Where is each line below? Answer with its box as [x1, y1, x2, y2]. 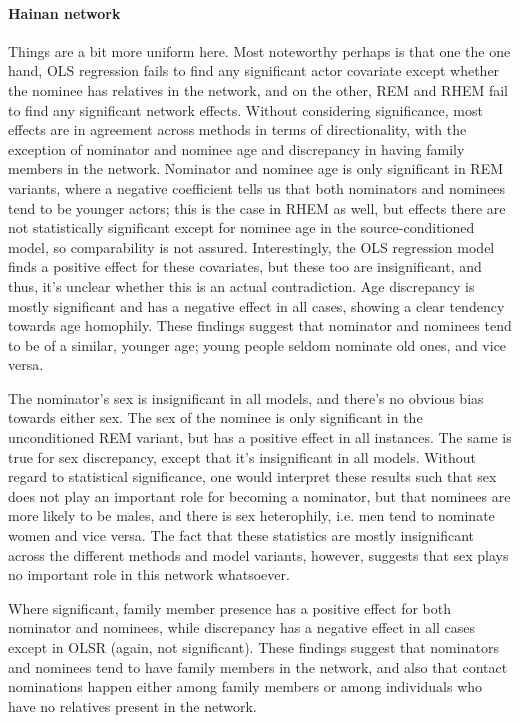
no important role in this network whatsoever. [8, 564, 290, 585]
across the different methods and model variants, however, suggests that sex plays [8, 544, 509, 565]
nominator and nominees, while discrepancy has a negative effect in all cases [8, 617, 476, 638]
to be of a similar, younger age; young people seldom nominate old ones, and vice [8, 334, 507, 355]
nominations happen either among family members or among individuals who [8, 676, 483, 697]
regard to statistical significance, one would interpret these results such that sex [8, 466, 497, 487]
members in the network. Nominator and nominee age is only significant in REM [8, 158, 504, 179]
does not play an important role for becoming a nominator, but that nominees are [8, 485, 511, 506]
